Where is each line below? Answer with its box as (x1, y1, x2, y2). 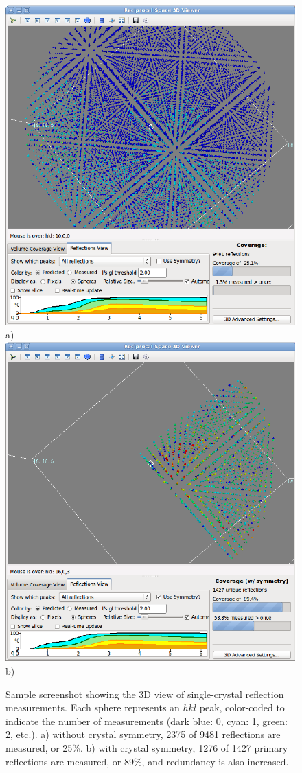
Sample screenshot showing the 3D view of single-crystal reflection (5, 687, 284, 701)
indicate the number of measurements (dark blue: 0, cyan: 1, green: (5, 713, 288, 728)
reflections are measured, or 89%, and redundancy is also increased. (5, 754, 289, 768)
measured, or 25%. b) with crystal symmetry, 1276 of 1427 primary (5, 740, 288, 754)
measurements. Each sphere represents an (5, 700, 180, 715)
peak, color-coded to (199, 700, 285, 715)
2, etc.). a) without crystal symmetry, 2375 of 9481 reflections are (5, 727, 281, 741)
